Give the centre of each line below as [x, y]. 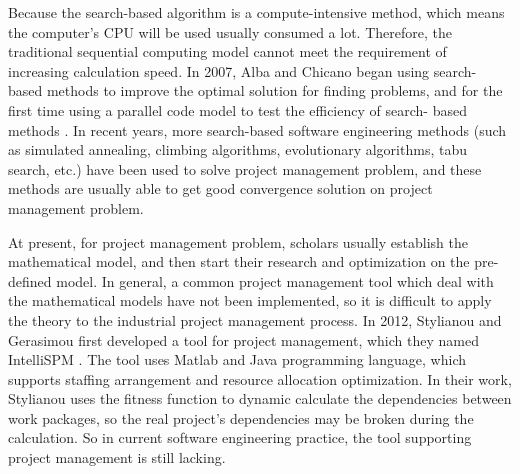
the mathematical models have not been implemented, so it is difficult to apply [250, 300]
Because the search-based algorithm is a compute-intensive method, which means [256, 12]
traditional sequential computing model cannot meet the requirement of [227, 51]
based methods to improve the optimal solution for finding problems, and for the [255, 90]
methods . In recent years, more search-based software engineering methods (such [257, 129]
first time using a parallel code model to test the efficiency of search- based [237, 109]
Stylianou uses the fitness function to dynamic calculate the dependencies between [260, 398]
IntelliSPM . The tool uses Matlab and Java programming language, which [237, 359]
